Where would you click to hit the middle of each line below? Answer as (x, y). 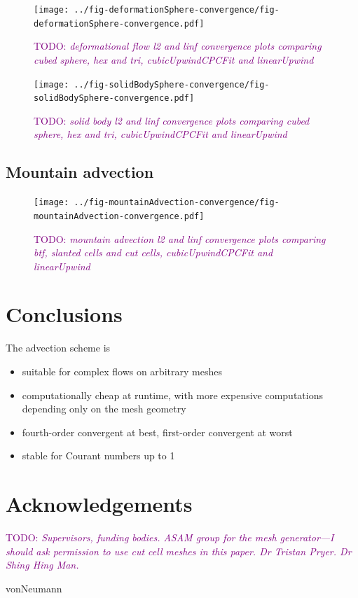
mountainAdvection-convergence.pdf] (119, 216)
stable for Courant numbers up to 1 (98, 456)
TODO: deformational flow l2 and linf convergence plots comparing (178, 46)
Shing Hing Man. (42, 565)
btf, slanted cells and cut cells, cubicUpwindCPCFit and (153, 252)
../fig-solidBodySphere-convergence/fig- (172, 84)
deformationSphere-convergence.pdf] (119, 23)
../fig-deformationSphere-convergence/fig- (177, 10)
